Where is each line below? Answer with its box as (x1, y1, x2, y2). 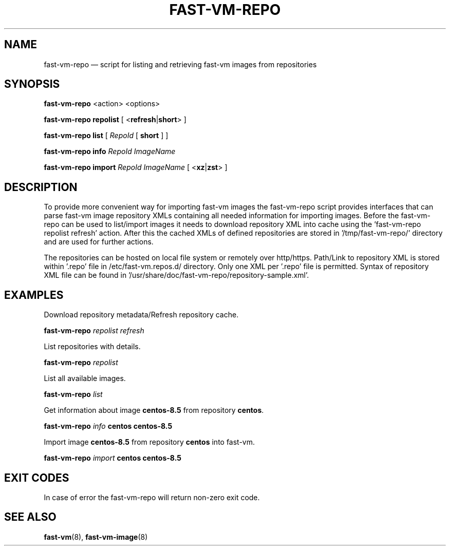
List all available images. (44, 374, 126, 383)
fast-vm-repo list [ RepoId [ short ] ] (44, 131, 168, 140)
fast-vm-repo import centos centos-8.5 (44, 453, 181, 463)
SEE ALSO (4, 510, 57, 524)
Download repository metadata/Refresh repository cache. (44, 310, 239, 319)
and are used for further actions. (44, 237, 154, 246)
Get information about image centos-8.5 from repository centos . (44, 406, 264, 415)
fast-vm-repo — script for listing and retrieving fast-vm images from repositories (44, 60, 317, 69)
